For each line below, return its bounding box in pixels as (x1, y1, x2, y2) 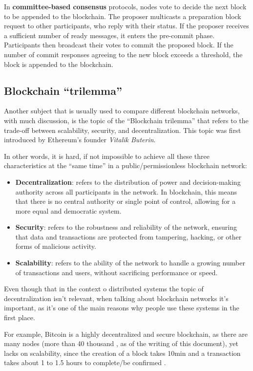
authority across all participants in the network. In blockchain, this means (15, 186, 237, 196)
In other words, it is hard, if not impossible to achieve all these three (4, 151, 210, 161)
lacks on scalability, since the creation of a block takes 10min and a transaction (4, 348, 241, 358)
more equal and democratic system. (15, 205, 122, 216)
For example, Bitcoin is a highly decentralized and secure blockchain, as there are (4, 328, 248, 339)
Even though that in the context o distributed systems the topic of (4, 284, 204, 294)
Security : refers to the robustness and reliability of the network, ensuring (15, 222, 237, 232)
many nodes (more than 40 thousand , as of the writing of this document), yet (4, 338, 238, 349)
